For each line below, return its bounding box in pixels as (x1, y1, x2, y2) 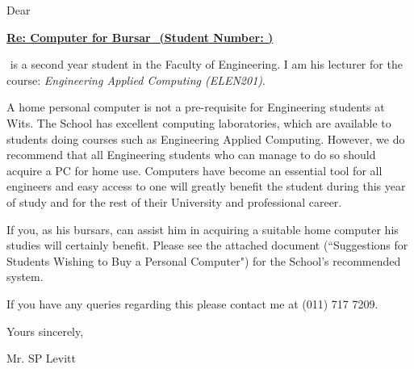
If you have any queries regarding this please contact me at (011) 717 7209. (6, 295, 378, 312)
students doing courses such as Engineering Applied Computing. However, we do (6, 130, 405, 147)
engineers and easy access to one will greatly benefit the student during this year (6, 178, 406, 195)
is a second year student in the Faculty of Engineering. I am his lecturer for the (10, 56, 403, 73)
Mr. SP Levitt (6, 350, 77, 367)
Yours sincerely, (6, 322, 84, 339)
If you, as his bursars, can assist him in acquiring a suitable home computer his (6, 220, 399, 237)
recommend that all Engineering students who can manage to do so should (6, 146, 376, 163)
